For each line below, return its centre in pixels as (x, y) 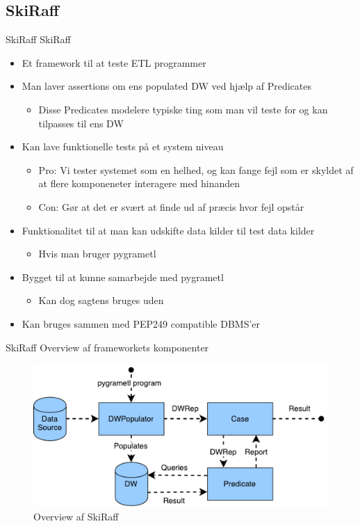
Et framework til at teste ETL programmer (114, 62)
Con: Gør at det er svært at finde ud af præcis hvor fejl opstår (171, 206)
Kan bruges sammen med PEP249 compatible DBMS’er (141, 323)
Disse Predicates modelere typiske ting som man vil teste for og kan (183, 109)
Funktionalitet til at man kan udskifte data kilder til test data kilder (168, 230)
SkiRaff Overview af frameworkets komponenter (107, 347)
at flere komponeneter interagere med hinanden (139, 183)
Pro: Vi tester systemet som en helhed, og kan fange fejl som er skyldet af (196, 169)
